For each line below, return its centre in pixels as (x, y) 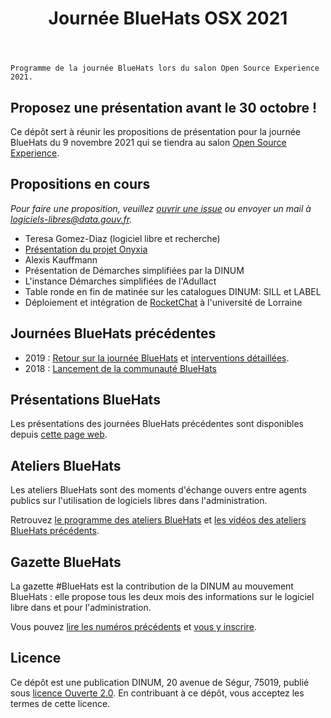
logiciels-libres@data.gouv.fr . (71, 219)
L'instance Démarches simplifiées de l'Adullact (120, 281)
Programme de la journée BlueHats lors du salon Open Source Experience (165, 68)
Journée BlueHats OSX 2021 (168, 18)
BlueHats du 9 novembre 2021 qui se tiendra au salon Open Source (148, 142)
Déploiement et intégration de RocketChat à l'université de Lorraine (163, 302)
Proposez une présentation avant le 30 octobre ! (164, 107)
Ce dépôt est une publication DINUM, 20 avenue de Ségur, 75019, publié (160, 682)
